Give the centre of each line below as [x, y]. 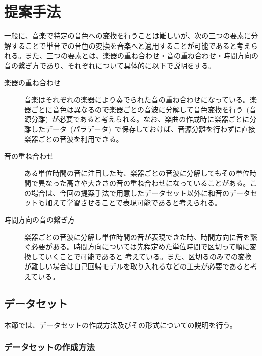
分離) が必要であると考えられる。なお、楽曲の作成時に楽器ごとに [140, 119]
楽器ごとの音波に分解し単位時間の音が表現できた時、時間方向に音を [137, 236]
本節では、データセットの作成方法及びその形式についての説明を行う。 [120, 324]
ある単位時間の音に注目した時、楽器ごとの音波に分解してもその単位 [137, 173]
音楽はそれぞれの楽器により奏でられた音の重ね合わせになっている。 [137, 99]
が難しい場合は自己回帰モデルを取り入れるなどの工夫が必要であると [137, 266]
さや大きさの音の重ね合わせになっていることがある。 [162, 183]
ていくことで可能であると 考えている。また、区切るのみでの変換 [145, 256]
